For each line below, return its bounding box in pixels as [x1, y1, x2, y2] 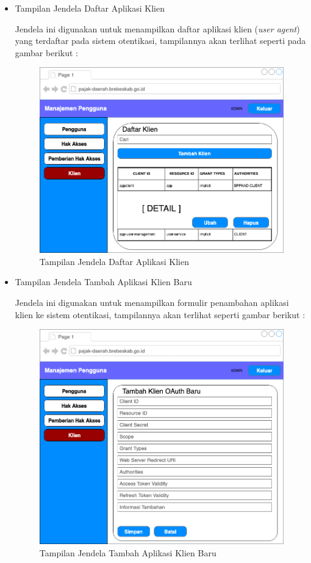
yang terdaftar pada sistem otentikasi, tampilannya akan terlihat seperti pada [15, 34, 306, 47]
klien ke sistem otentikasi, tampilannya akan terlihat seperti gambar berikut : [15, 308, 306, 321]
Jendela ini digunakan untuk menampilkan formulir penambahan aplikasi [15, 296, 289, 309]
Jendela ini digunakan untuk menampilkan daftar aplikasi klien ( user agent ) [15, 22, 300, 35]
